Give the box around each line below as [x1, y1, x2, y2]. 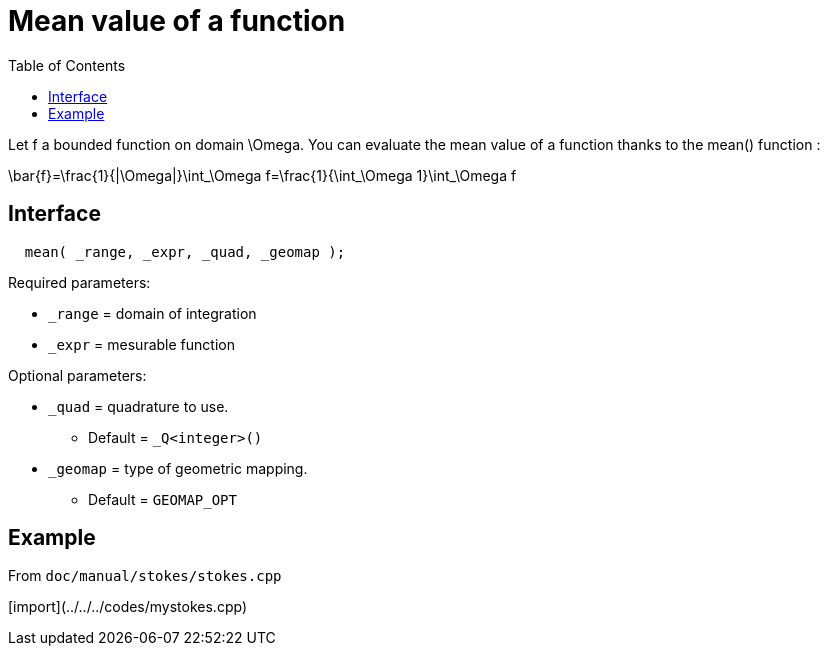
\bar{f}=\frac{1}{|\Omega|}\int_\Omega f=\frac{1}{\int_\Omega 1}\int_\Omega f [8, 166, 517, 184]
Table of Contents [8, 56, 126, 74]
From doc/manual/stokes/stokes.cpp [8, 567, 282, 585]
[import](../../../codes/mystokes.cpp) [8, 598, 247, 616]
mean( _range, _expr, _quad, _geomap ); [24, 243, 346, 260]
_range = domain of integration [48, 304, 257, 322]
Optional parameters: [8, 366, 147, 384]
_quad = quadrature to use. [48, 397, 229, 415]
